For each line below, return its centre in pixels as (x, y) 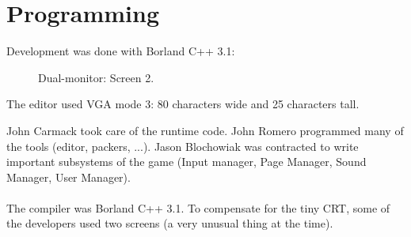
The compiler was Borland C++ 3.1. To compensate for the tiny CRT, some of (198, 207)
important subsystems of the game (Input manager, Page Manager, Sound (186, 162)
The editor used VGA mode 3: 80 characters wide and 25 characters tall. (183, 104)
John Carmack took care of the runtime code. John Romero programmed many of (205, 130)
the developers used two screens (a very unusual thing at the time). (170, 223)
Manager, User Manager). (68, 177)
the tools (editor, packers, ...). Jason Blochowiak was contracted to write (183, 146)
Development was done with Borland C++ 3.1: (121, 51)
